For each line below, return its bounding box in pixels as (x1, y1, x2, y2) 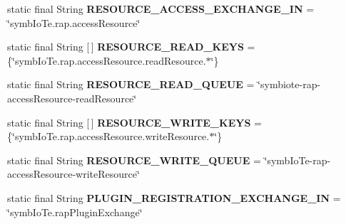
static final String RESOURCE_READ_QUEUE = (7, 77, 255, 92)
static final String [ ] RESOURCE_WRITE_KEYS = (7, 114, 262, 129)
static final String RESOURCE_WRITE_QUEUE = (7, 152, 261, 167)
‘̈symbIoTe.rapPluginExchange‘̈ (7, 204, 143, 219)
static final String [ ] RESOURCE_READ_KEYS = (7, 39, 255, 54)
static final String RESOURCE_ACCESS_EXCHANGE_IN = (7, 1, 315, 16)
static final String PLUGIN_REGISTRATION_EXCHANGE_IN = (7, 190, 341, 205)
